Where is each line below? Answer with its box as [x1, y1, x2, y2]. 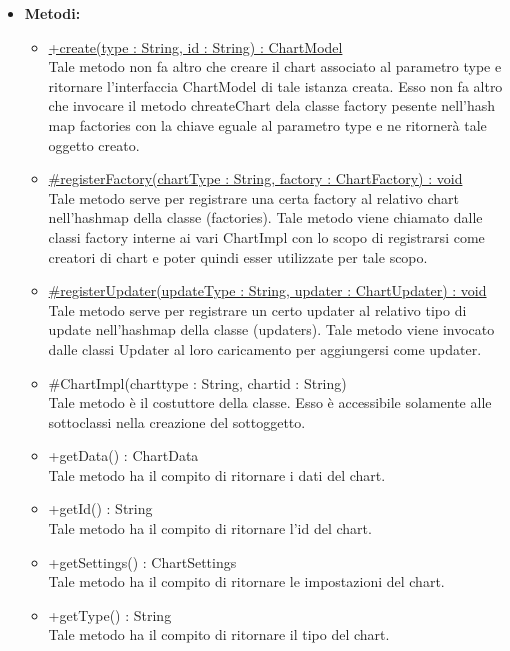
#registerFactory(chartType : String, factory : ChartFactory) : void [48, 168, 463, 189]
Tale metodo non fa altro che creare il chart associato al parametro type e [48, 56, 502, 77]
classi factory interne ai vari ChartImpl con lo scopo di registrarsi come [48, 226, 485, 247]
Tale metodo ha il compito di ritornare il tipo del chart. [48, 624, 390, 645]
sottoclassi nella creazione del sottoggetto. [48, 411, 306, 432]
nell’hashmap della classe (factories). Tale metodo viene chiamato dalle [48, 207, 483, 228]
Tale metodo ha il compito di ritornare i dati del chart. [48, 464, 386, 485]
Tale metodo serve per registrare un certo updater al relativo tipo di [48, 299, 467, 320]
